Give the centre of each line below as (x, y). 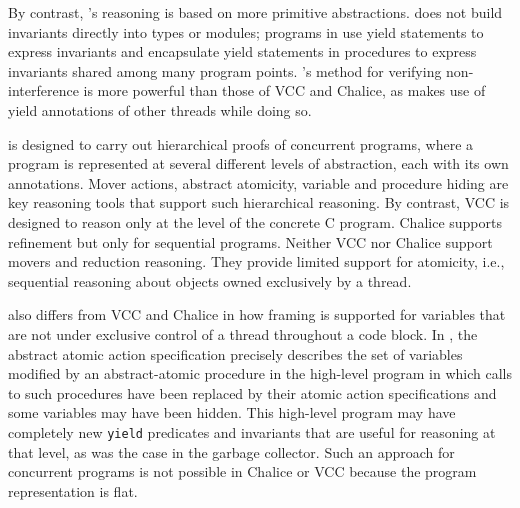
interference (43, 90)
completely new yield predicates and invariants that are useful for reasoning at (252, 431)
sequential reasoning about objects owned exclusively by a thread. (210, 280)
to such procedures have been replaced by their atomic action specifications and (252, 392)
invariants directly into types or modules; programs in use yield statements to (246, 31)
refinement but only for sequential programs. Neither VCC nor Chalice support (250, 241)
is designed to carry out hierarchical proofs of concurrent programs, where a (241, 143)
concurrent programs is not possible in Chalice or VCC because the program (242, 471)
